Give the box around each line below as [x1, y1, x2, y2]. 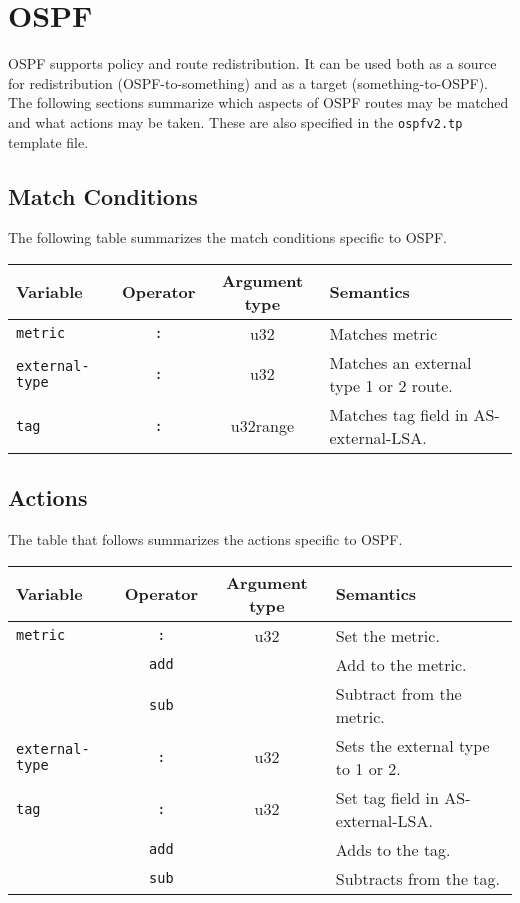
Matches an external [329, 350, 472, 374]
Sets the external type [335, 733, 490, 757]
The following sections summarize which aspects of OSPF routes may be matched [8, 92, 509, 113]
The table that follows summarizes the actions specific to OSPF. [8, 529, 403, 550]
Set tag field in [335, 785, 439, 809]
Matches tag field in [329, 402, 469, 426]
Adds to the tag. [335, 837, 451, 861]
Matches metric [329, 321, 438, 345]
